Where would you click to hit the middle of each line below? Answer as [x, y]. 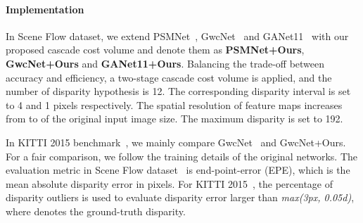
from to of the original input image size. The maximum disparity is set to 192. [174, 119]
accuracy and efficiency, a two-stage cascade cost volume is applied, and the [169, 77]
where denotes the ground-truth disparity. [96, 211]
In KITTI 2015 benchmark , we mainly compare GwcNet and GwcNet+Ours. [176, 142]
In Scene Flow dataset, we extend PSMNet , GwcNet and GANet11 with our [177, 36]
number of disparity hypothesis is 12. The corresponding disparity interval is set [178, 91]
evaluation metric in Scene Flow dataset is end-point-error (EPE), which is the [178, 170]
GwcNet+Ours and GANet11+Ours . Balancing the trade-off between [165, 63]
